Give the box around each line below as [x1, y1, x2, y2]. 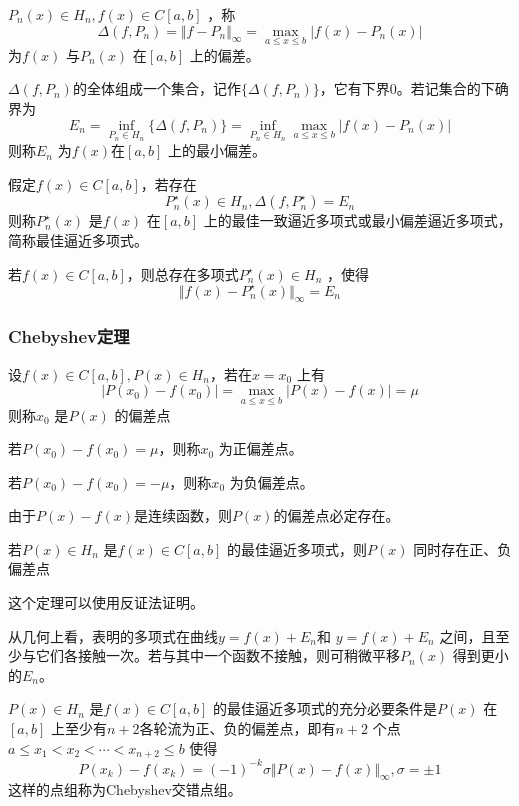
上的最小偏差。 [168, 140, 267, 161]
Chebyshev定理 [8, 324, 130, 349]
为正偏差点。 [218, 438, 303, 459]
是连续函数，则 [133, 505, 232, 526]
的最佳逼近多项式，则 [227, 538, 368, 559]
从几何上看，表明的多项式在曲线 [8, 625, 218, 646]
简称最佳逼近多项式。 [8, 230, 148, 250]
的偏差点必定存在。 [273, 505, 400, 526]
